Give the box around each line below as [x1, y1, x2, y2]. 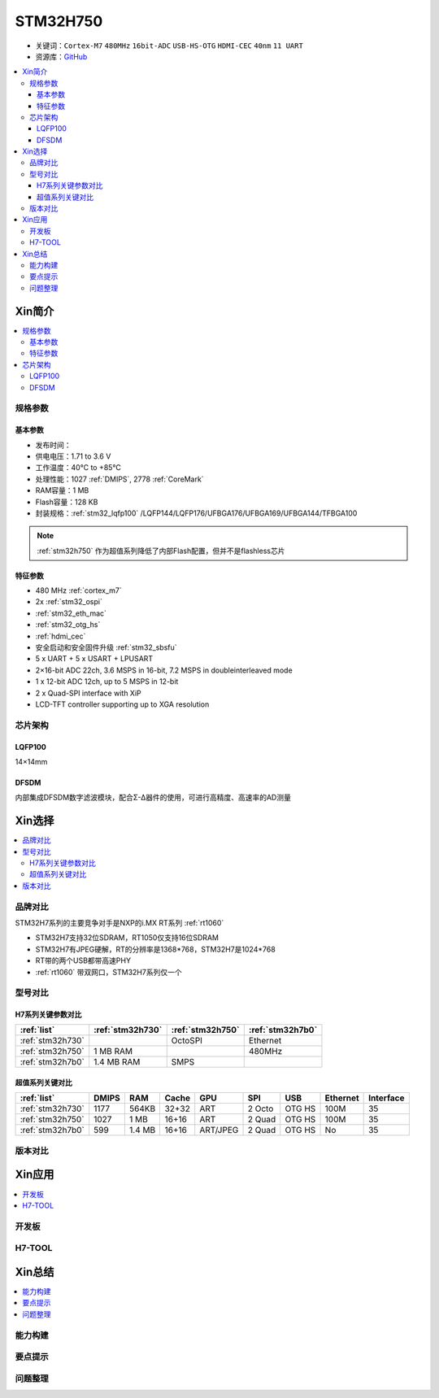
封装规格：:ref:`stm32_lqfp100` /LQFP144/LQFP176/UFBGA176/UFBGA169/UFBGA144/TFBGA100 [35, 508, 358, 518]
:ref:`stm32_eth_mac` [35, 608, 107, 618]
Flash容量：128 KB [35, 497, 98, 507]
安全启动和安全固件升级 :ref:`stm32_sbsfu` [35, 642, 178, 652]
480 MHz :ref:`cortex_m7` [35, 586, 122, 595]
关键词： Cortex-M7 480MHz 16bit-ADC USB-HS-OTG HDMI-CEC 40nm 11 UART [35, 41, 304, 50]
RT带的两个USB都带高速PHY [35, 956, 132, 965]
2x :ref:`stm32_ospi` [35, 597, 103, 607]
